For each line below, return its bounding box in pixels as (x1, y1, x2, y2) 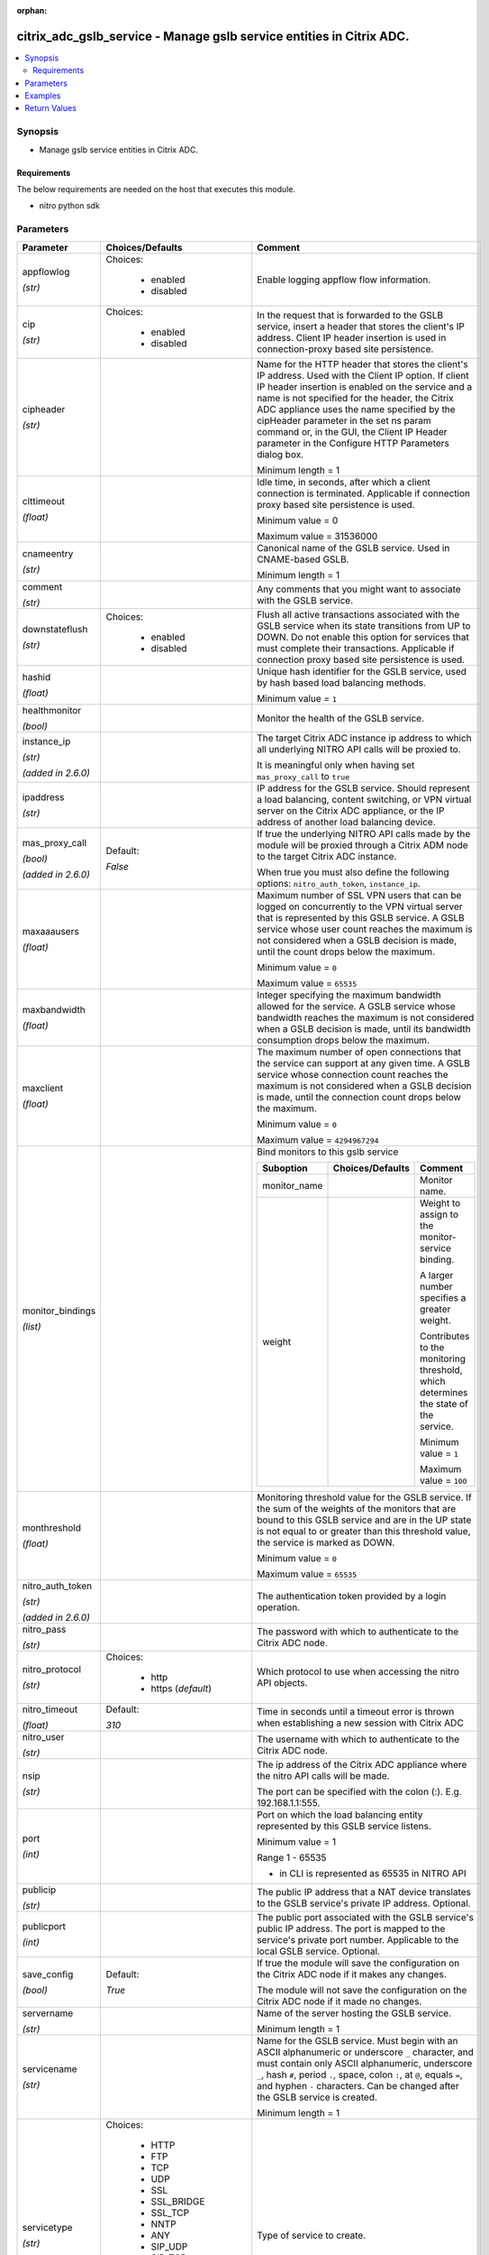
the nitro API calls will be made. (257, 1769, 390, 1781)
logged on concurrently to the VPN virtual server (257, 900, 463, 913)
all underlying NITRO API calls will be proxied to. (257, 742, 461, 755)
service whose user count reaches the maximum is (257, 923, 473, 935)
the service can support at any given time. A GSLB (257, 1056, 471, 1069)
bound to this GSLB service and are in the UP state (257, 1514, 472, 1526)
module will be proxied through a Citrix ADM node (257, 839, 468, 851)
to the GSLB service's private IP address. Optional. (257, 1897, 472, 1910)
